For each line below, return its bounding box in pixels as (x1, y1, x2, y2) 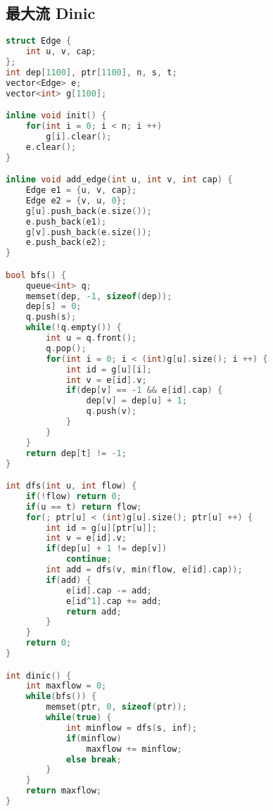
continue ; (65, 554, 112, 565)
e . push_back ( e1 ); (25, 216, 107, 227)
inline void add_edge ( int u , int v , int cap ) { (6, 175, 233, 185)
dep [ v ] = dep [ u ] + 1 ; (86, 396, 187, 406)
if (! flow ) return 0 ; (25, 491, 122, 501)
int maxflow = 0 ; (25, 681, 107, 691)
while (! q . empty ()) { (25, 322, 122, 333)
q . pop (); (46, 343, 87, 353)
